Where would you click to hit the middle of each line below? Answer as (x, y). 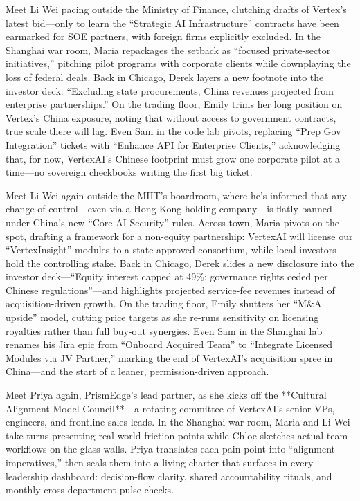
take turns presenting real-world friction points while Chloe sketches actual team (177, 435)
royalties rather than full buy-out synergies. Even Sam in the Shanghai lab (164, 330)
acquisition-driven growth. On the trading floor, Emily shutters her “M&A (164, 303)
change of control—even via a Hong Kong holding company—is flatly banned (169, 209)
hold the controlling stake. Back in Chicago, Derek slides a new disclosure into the (180, 263)
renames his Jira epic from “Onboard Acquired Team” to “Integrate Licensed (169, 344)
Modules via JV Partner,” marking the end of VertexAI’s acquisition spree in (169, 357)
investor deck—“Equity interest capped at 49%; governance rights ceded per (167, 276)
